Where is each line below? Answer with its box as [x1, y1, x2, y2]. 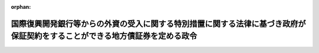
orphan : [11, 4, 31, 10]
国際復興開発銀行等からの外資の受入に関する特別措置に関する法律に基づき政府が [11, 18, 306, 29]
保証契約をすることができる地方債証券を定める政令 [11, 31, 197, 41]
